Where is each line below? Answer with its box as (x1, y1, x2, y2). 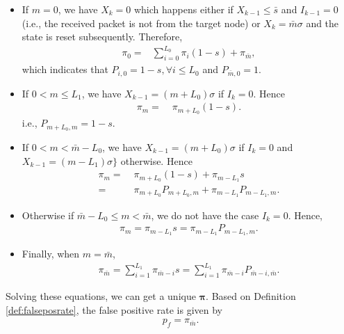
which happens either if (133, 2, 234, 16)
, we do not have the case (151, 207, 259, 222)
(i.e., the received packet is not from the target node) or (22, 15, 261, 30)
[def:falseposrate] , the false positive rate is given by (6, 302, 222, 317)
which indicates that (22, 62, 108, 77)
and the (306, 15, 339, 30)
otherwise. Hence (120, 153, 193, 168)
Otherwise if (22, 207, 74, 222)
